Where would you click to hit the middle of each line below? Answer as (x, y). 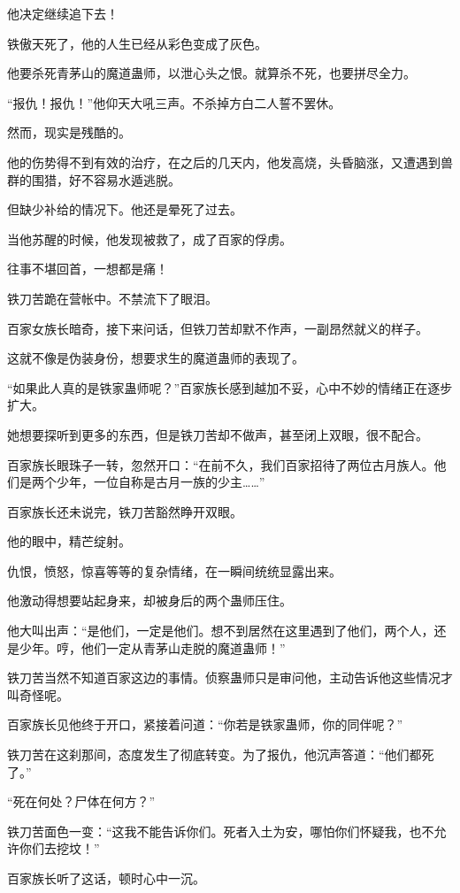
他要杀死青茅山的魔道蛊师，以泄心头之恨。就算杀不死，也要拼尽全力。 (211, 73)
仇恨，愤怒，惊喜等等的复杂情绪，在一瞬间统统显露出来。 (174, 570)
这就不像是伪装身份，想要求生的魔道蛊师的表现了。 (156, 358)
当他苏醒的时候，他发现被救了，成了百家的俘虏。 (149, 239)
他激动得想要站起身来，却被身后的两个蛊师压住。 (149, 600)
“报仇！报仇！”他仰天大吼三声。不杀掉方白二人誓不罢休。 (174, 102)
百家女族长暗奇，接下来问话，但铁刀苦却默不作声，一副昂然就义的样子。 (218, 328)
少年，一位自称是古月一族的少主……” (161, 482)
